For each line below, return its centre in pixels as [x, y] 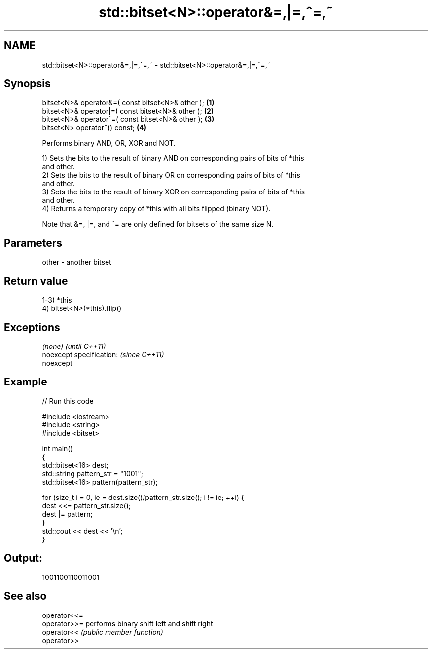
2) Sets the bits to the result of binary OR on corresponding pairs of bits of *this [171, 175]
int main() [57, 448]
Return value [36, 281]
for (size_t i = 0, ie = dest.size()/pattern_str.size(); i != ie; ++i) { [143, 497]
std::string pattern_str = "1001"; [93, 473]
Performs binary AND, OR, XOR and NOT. [109, 143]
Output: [23, 558]
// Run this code [68, 401]
